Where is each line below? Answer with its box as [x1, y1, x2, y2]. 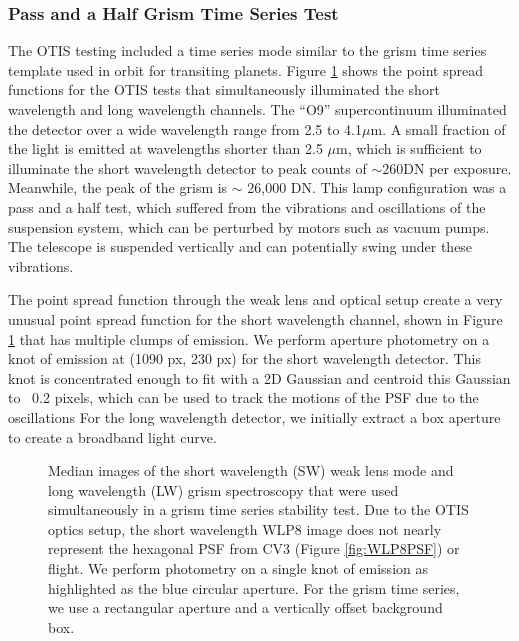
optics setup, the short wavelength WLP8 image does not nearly [48, 518, 442, 539]
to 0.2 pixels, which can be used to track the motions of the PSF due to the [8, 387, 479, 408]
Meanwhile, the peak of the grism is [8, 177, 228, 198]
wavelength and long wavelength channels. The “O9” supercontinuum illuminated [8, 99, 507, 119]
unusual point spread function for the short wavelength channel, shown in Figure [8, 308, 503, 329]
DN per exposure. [403, 157, 512, 178]
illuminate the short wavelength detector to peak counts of [8, 157, 367, 178]
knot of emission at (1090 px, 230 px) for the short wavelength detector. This [8, 348, 481, 369]
